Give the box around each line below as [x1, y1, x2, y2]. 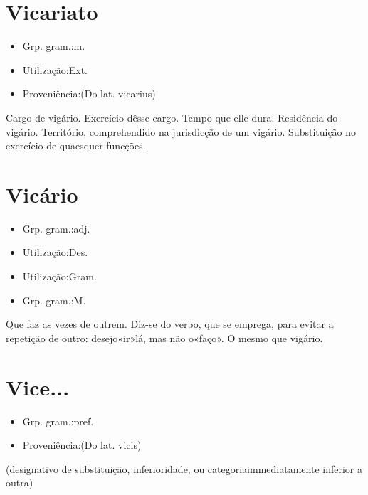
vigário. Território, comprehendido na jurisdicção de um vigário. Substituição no [6, 124, 357, 139]
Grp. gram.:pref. [22, 413, 94, 428]
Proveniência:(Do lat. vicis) [22, 437, 142, 452]
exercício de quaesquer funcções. [6, 138, 146, 153]
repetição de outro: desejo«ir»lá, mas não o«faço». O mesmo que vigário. [6, 330, 323, 345]
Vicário [6, 179, 78, 208]
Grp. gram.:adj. [22, 220, 90, 235]
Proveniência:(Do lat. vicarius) [22, 86, 156, 101]
